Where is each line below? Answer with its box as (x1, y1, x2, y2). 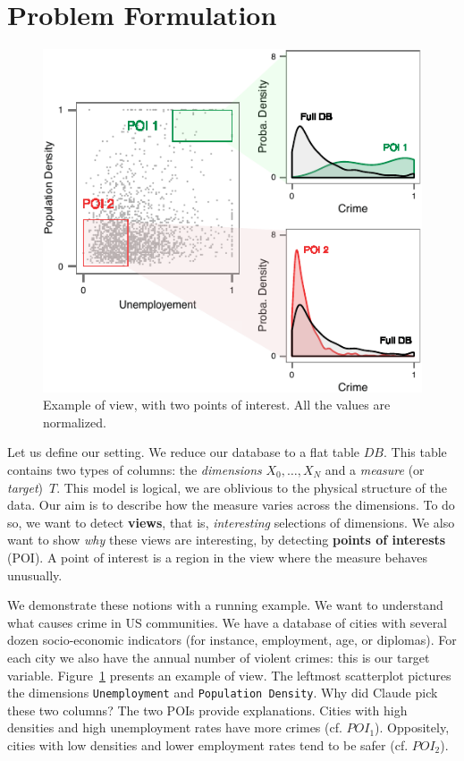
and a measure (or (325, 461, 425, 479)
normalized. (43, 412, 106, 431)
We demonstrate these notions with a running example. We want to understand (7, 596, 443, 614)
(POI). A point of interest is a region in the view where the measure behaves (7, 548, 428, 566)
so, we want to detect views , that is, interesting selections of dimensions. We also (7, 512, 455, 531)
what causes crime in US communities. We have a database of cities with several (7, 613, 448, 631)
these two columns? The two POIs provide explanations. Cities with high (7, 700, 408, 719)
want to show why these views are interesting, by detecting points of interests (7, 530, 446, 549)
